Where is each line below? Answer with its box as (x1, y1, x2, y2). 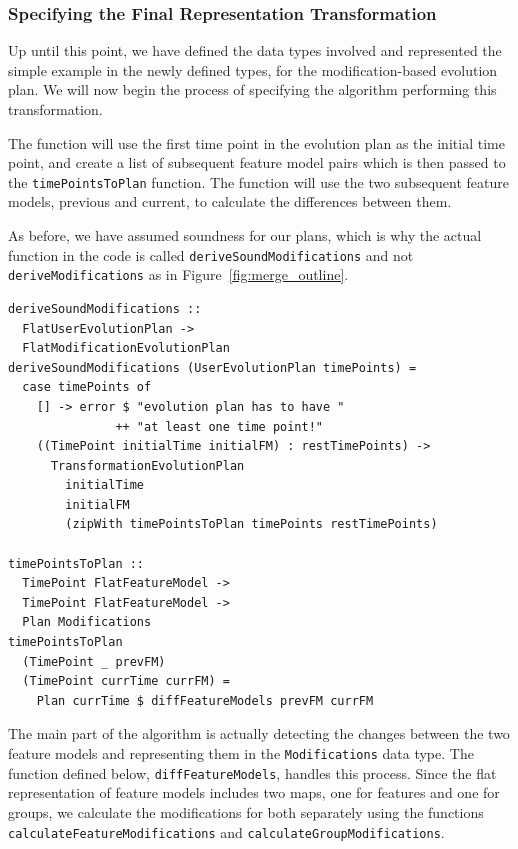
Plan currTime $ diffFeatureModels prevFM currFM (36, 693, 374, 708)
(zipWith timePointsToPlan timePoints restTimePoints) (65, 517, 438, 532)
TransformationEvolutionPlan (50, 458, 245, 473)
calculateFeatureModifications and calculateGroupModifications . (8, 821, 445, 842)
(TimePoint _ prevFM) (22, 654, 166, 669)
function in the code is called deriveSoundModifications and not (8, 244, 414, 265)
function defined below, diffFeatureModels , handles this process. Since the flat (8, 762, 497, 783)
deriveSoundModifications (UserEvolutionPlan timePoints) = (8, 360, 417, 375)
